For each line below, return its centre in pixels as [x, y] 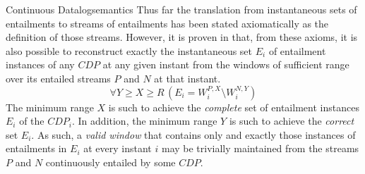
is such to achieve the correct [292, 121]
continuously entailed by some [110, 162]
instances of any [40, 64]
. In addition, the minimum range [145, 121]
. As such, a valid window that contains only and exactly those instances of [193, 134]
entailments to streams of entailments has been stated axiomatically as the [167, 23]
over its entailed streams [58, 78]
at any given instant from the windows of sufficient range [226, 64]
